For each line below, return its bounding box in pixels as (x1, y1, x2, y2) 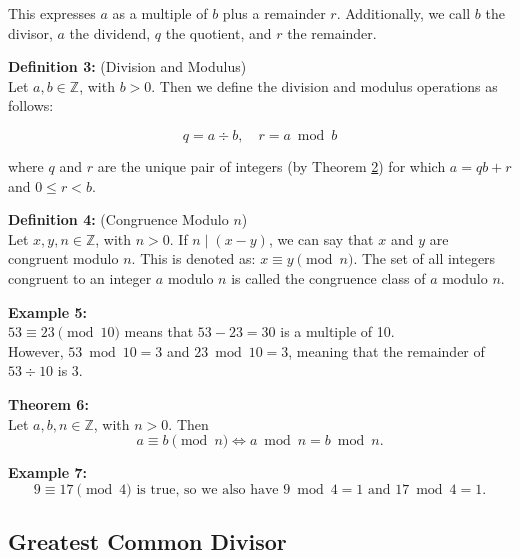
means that (124, 321, 194, 342)
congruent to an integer (8, 267, 152, 288)
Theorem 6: (8, 393, 89, 414)
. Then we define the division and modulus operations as (151, 75, 498, 96)
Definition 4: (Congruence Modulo (8, 209, 229, 230)
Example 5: (8, 301, 87, 322)
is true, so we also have (136, 482, 279, 497)
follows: (8, 95, 54, 116)
